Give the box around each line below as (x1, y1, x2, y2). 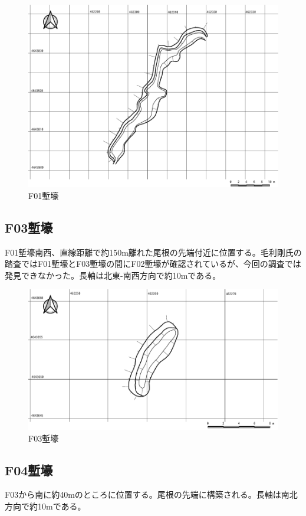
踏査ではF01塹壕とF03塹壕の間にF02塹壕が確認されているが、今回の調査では (5, 257, 301, 270)
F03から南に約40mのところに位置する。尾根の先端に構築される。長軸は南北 (5, 488, 298, 501)
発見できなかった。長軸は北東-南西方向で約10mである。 (5, 269, 221, 281)
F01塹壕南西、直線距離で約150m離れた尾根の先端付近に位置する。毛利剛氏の (5, 246, 302, 258)
